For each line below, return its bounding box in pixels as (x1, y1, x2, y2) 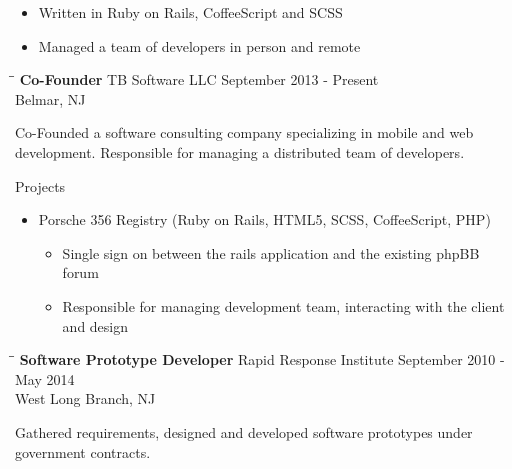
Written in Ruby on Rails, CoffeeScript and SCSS (38, 2, 343, 22)
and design (62, 315, 129, 336)
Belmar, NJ (15, 88, 86, 109)
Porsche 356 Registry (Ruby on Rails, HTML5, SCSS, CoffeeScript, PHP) (38, 209, 491, 230)
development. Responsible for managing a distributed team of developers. (15, 141, 465, 162)
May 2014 (15, 368, 75, 389)
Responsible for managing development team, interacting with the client (62, 295, 505, 316)
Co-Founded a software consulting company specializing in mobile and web (15, 122, 474, 143)
